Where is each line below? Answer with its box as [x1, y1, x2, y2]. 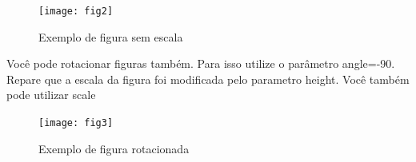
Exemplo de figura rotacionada [38, 140, 190, 156]
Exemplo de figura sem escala [38, 28, 183, 45]
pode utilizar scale [6, 86, 96, 103]
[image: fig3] [38, 117, 114, 129]
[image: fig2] [38, 6, 114, 17]
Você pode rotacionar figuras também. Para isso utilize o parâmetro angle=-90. [6, 55, 395, 72]
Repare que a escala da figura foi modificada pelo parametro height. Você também [6, 70, 410, 87]
